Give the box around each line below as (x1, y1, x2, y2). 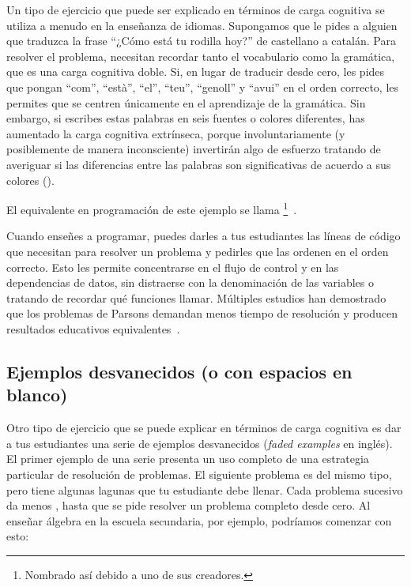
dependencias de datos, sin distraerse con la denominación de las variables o (6, 274, 374, 291)
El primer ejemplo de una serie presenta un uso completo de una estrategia (6, 450, 369, 467)
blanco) (6, 382, 68, 407)
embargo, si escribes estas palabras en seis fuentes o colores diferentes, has (6, 110, 365, 126)
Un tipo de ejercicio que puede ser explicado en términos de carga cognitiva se (6, 2, 385, 17)
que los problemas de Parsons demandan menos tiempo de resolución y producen (6, 305, 398, 322)
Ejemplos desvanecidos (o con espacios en (6, 359, 353, 383)
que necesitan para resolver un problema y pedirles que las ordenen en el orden (6, 243, 389, 259)
